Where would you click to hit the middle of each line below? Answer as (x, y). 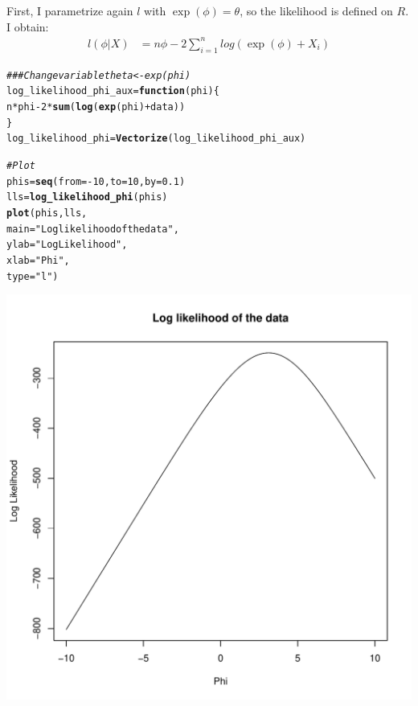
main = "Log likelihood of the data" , (93, 229)
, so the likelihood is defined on (316, 11)
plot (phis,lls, (47, 213)
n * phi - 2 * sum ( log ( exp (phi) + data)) (96, 107)
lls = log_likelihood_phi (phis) (87, 197)
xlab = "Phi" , (38, 260)
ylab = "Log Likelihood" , (67, 245)
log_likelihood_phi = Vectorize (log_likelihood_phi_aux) (156, 139)
